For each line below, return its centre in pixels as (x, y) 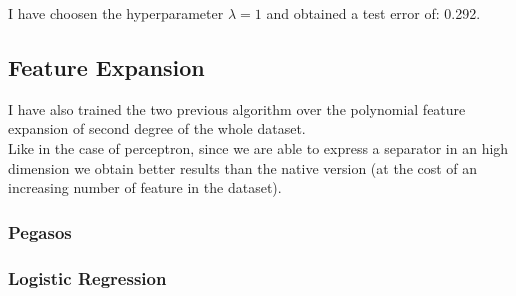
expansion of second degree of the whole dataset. (157, 128)
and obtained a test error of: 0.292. (373, 13)
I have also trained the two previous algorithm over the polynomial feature (237, 108)
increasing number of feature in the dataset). (145, 187)
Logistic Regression (87, 277)
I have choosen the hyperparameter (116, 13)
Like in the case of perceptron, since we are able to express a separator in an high (258, 147)
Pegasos (40, 231)
